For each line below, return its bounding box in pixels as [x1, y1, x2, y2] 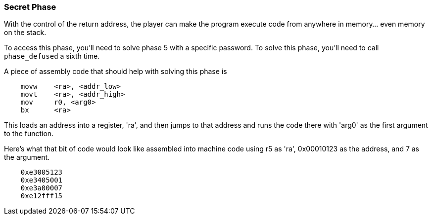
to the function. [4, 129, 54, 138]
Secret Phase [4, 2, 56, 12]
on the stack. [4, 28, 47, 37]
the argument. [4, 153, 50, 162]
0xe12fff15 [20, 192, 63, 200]
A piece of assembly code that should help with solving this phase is [4, 67, 227, 76]
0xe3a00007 [20, 184, 63, 192]
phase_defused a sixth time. [4, 52, 100, 61]
